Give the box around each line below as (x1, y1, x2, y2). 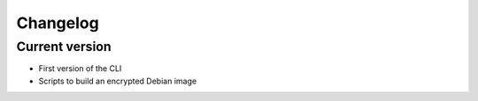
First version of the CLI (38, 63, 122, 74)
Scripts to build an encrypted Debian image (38, 76, 197, 86)
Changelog (16, 13, 99, 32)
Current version (16, 39, 112, 54)
